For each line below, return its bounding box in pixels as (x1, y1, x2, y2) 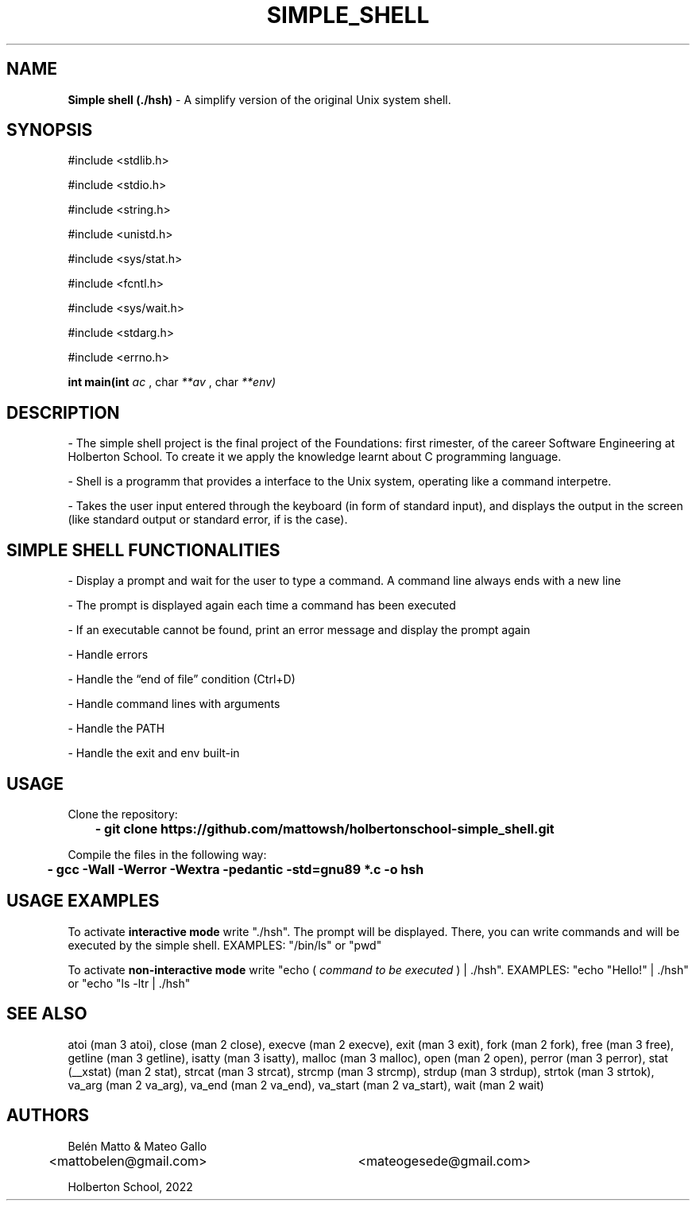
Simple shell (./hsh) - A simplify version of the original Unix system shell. (68, 92, 451, 106)
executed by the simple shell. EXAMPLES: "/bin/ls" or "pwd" (68, 938, 382, 952)
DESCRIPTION (6, 402, 120, 423)
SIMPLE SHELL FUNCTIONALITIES (6, 540, 280, 560)
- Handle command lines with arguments (68, 697, 280, 711)
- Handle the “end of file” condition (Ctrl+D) (68, 672, 296, 687)
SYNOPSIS (6, 120, 93, 141)
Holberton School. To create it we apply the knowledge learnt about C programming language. (68, 450, 562, 464)
